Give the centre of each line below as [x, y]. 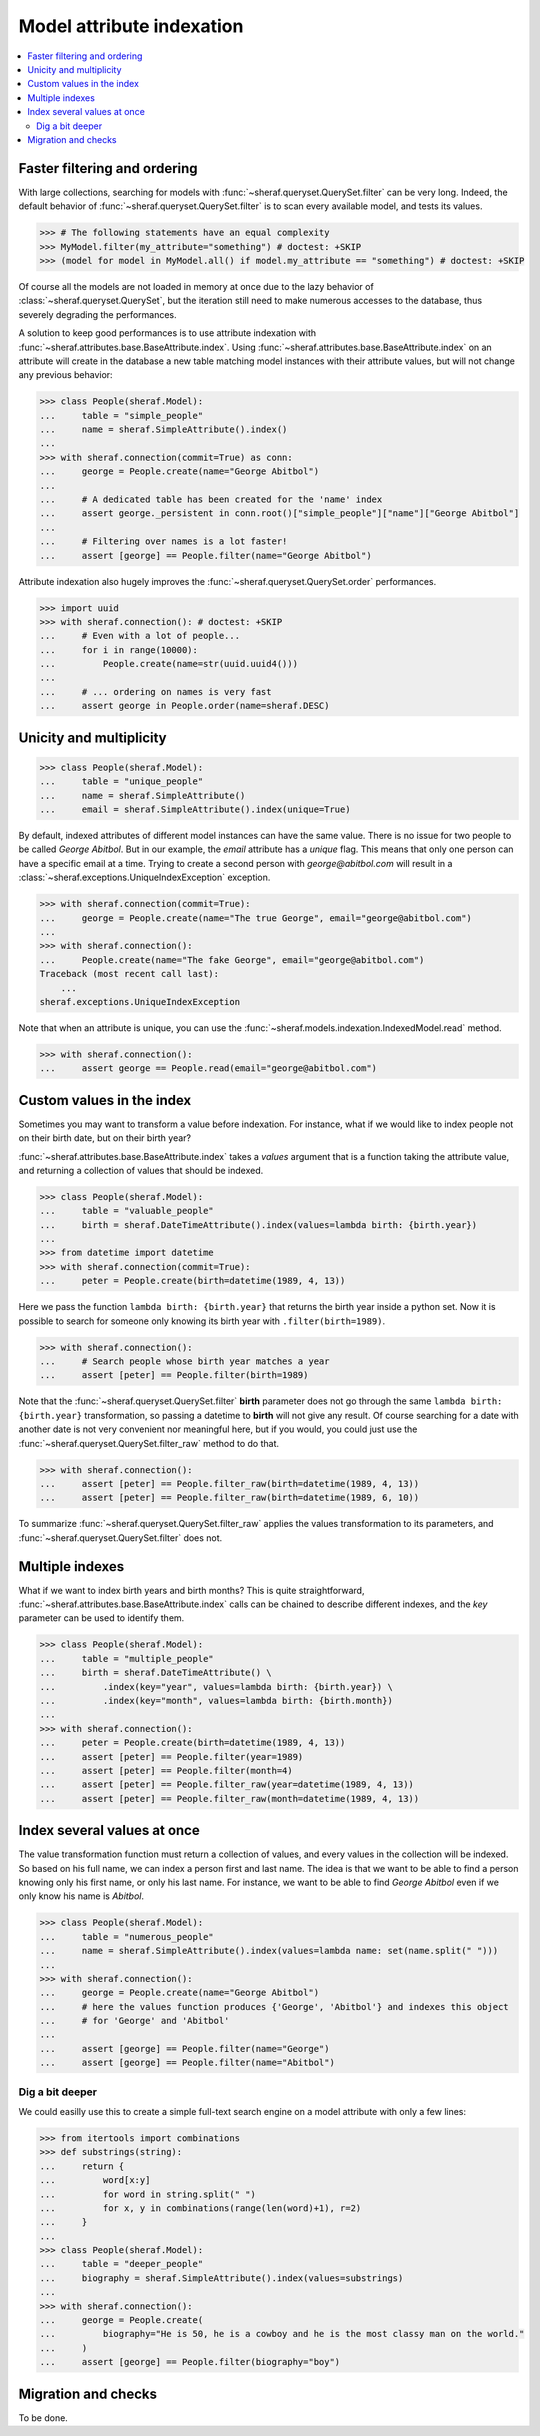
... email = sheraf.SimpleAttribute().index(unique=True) [195, 809]
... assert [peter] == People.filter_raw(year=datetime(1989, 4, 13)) [227, 1784]
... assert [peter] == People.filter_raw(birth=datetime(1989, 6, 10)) [229, 1498]
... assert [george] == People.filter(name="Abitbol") [187, 2063]
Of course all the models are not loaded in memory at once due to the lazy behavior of [196, 286]
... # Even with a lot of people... [139, 636]
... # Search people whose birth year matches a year [184, 1361]
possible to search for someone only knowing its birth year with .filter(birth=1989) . [202, 1321]
